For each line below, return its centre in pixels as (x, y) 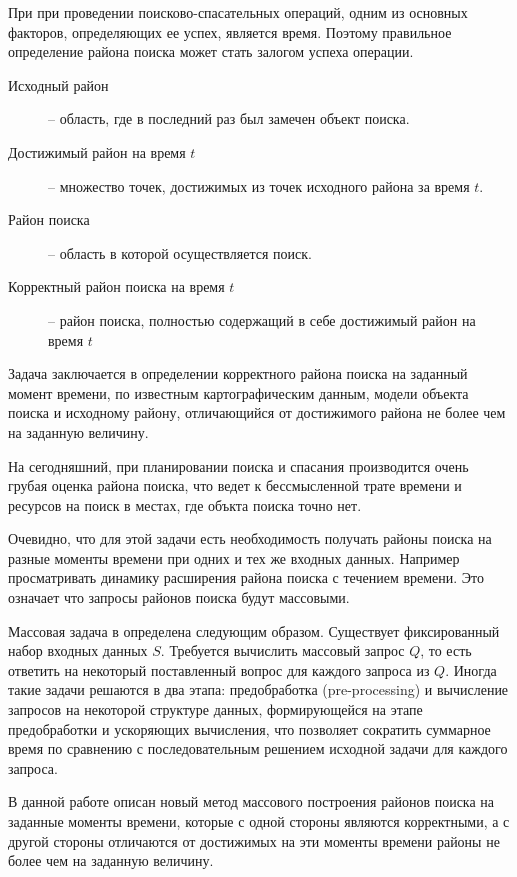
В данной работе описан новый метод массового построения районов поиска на (251, 801)
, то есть (446, 650)
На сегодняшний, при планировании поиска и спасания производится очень (238, 465)
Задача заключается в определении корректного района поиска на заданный (238, 373)
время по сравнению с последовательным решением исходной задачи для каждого (258, 748)
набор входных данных (78, 650)
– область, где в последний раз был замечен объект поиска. (229, 118)
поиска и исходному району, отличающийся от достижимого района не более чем (257, 412)
